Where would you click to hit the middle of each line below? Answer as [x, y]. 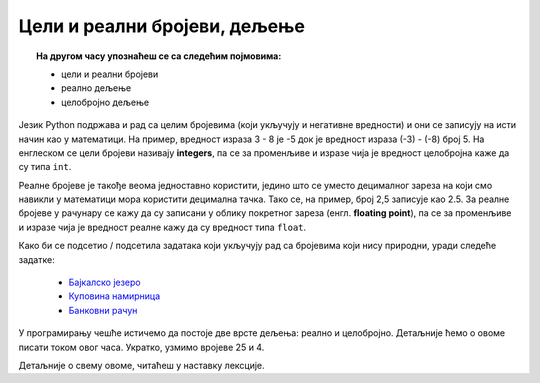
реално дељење [96, 88]
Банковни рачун [103, 310]
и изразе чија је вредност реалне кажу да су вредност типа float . [162, 227]
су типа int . [45, 167]
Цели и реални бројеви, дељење [161, 26]
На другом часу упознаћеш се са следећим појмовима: [159, 56]
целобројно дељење [105, 102]
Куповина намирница [114, 296]
